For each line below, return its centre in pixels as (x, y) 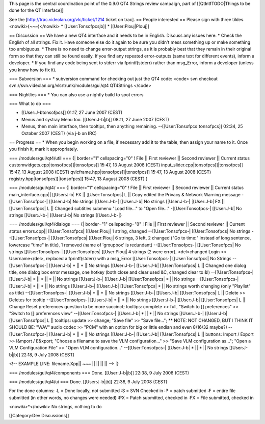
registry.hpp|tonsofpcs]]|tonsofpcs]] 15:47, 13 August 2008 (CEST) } (79, 179)
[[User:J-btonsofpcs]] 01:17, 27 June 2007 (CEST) (72, 112)
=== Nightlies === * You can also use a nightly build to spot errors (76, 94)
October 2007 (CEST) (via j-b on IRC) (59, 133)
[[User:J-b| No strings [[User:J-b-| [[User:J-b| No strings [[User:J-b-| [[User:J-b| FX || (137, 202)
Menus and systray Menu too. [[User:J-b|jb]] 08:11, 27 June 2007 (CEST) (95, 119)
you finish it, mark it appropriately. (44, 149)
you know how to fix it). (33, 70)
